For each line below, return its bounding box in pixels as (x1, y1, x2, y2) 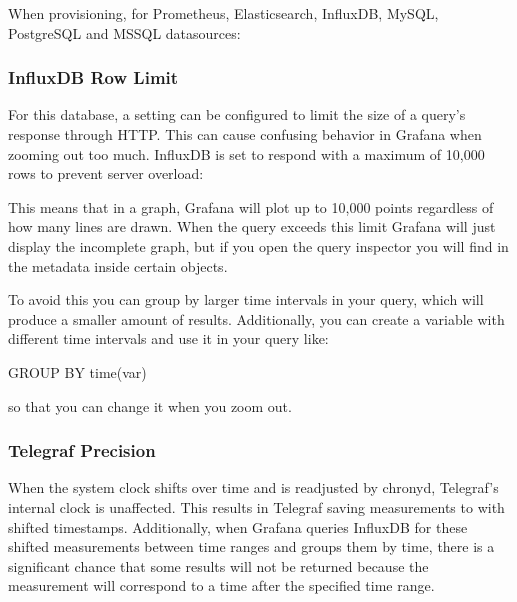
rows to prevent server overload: (8, 163, 204, 184)
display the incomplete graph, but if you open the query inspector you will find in (8, 235, 509, 256)
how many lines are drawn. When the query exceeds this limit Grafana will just (8, 216, 496, 237)
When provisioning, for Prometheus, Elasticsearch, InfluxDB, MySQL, (8, 3, 439, 23)
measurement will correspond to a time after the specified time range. (8, 575, 435, 596)
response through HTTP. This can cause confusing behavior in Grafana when (8, 124, 482, 144)
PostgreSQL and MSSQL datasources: (8, 22, 241, 43)
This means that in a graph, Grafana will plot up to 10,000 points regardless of (8, 196, 494, 217)
